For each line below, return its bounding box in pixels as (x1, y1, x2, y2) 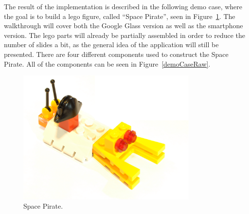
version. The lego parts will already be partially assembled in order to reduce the (4, 30, 246, 40)
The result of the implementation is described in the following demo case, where (4, 1, 242, 11)
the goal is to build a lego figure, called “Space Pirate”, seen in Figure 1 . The (4, 11, 235, 21)
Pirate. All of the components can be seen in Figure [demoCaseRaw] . (4, 58, 211, 69)
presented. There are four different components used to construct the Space (4, 49, 229, 59)
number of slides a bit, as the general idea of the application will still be (4, 39, 219, 50)
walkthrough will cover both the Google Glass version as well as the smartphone (4, 20, 243, 31)
